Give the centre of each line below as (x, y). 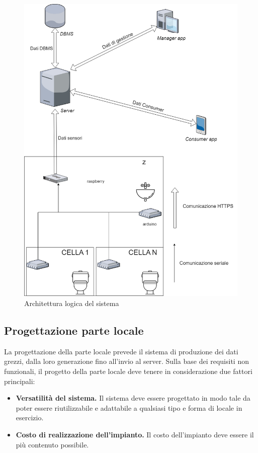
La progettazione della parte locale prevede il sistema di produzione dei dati (121, 351)
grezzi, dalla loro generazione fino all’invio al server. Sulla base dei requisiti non (126, 361)
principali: (20, 381)
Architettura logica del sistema (72, 303)
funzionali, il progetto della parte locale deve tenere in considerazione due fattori (128, 371)
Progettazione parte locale (74, 330)
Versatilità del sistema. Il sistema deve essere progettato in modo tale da (133, 398)
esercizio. (30, 418)
